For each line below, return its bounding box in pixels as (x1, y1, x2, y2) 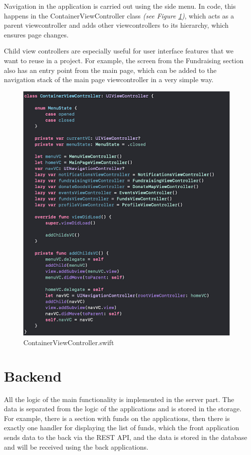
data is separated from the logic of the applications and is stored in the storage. (4, 403, 242, 414)
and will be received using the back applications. (4, 441, 148, 452)
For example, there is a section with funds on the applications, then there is (4, 413, 230, 423)
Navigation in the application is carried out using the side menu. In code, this (4, 1, 236, 11)
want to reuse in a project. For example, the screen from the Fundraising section (4, 55, 244, 65)
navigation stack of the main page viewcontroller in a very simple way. (4, 74, 214, 85)
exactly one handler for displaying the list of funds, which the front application (4, 422, 239, 433)
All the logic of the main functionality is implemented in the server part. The (4, 394, 234, 404)
